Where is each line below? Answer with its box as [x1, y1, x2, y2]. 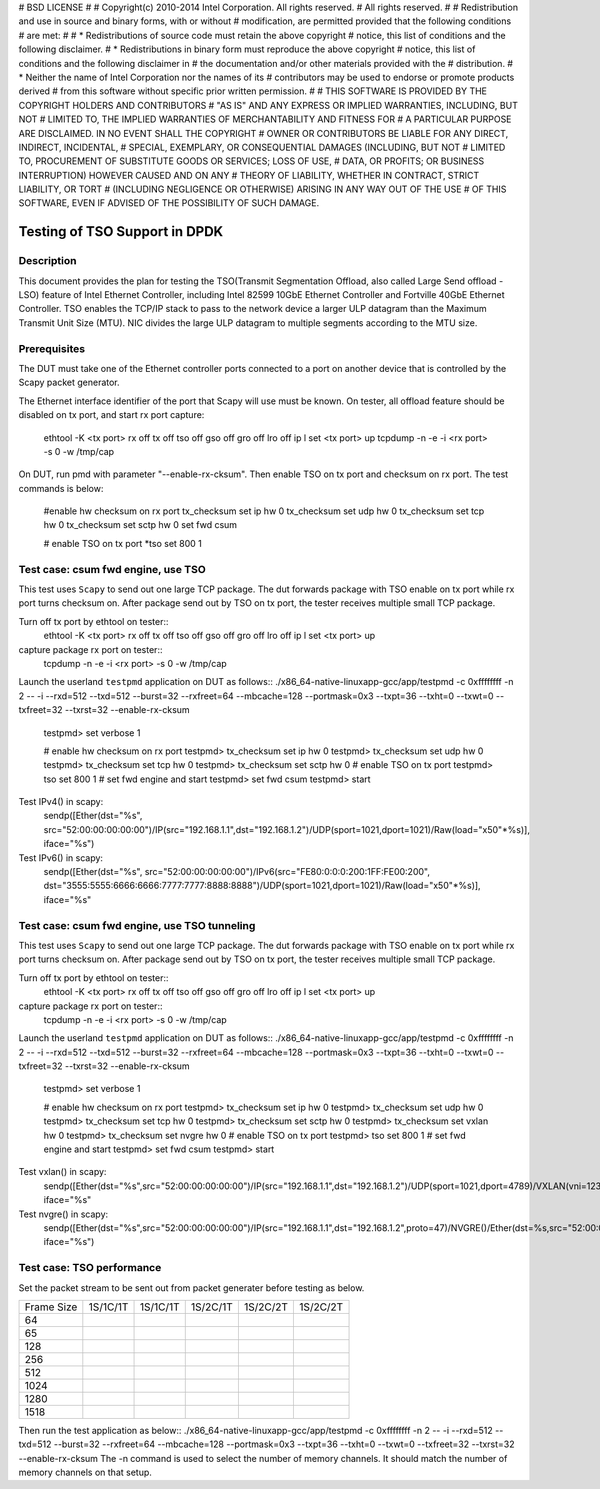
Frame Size [24, 1300, 78, 1314]
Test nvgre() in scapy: [18, 1208, 109, 1220]
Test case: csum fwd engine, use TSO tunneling [18, 918, 256, 932]
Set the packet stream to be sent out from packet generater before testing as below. [18, 1281, 365, 1294]
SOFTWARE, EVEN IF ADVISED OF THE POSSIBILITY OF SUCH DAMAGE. [18, 197, 320, 209]
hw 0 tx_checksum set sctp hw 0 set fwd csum [43, 519, 238, 531]
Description [18, 254, 77, 268]
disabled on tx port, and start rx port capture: [18, 409, 205, 421]
